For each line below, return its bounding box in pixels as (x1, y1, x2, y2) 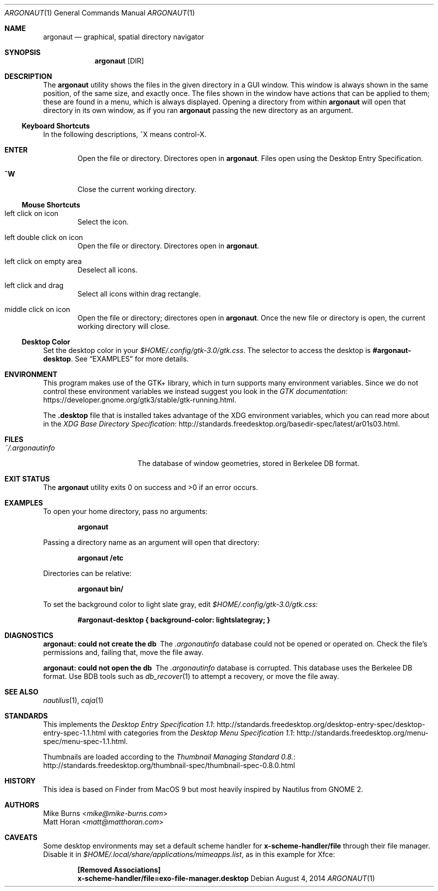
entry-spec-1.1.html (43, 728, 106, 737)
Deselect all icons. (77, 265, 138, 274)
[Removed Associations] (77, 865, 161, 874)
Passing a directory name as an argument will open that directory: (43, 538, 260, 546)
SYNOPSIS (4, 48, 41, 56)
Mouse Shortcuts (21, 200, 80, 209)
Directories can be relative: (43, 569, 132, 577)
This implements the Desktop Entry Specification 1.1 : (43, 720, 215, 728)
